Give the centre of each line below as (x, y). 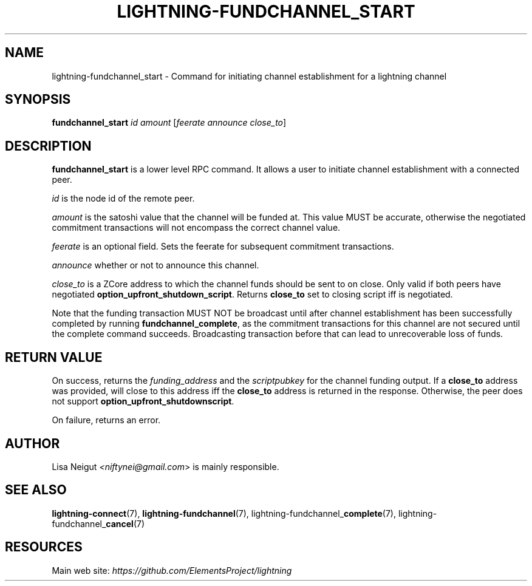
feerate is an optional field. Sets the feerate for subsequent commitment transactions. (223, 247)
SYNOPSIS (38, 100)
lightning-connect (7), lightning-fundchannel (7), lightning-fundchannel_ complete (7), (224, 513)
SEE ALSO (36, 490)
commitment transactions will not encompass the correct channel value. (196, 228)
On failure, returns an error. (106, 420)
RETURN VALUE (54, 357)
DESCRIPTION (48, 146)
